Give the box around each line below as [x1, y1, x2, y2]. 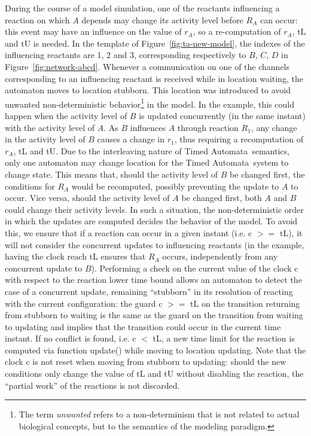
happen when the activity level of [5, 109, 127, 121]
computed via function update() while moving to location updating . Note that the [5, 343, 306, 356]
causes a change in [97, 133, 165, 145]
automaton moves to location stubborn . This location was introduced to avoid [5, 84, 291, 96]
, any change [251, 121, 297, 133]
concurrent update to [5, 261, 83, 274]
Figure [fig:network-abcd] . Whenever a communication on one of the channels [5, 60, 290, 72]
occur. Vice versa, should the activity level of [5, 191, 170, 204]
